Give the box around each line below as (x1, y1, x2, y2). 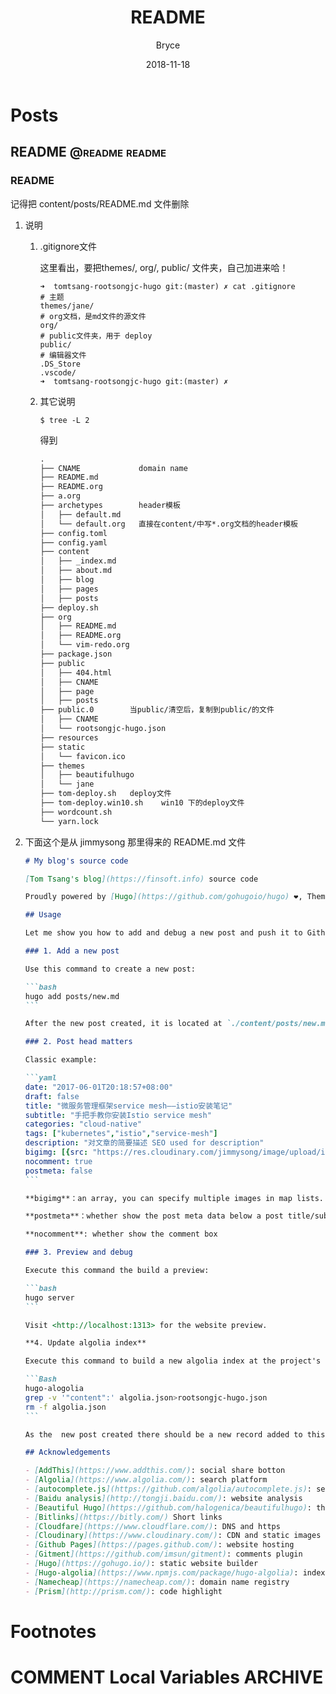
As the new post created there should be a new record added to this (24, 1429, 326, 1440)
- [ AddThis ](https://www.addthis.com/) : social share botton (24, 1466, 286, 1476)
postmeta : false (24, 1166, 93, 1176)
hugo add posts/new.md (24, 991, 120, 1001)
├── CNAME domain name (39, 463, 188, 473)
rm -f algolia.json (24, 1402, 107, 1412)
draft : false (24, 1091, 80, 1101)
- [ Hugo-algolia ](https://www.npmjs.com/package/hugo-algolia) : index (24, 1567, 326, 1578)
